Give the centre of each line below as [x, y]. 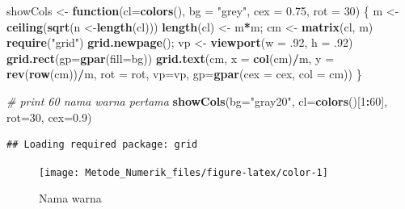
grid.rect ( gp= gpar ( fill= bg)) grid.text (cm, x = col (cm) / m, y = [171, 58]
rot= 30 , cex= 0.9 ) [49, 117]
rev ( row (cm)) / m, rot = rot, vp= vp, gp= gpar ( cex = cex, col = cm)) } [184, 74]
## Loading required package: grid [102, 145]
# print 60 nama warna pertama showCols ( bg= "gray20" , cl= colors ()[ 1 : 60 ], [197, 100]
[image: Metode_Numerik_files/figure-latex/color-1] [184, 172]
